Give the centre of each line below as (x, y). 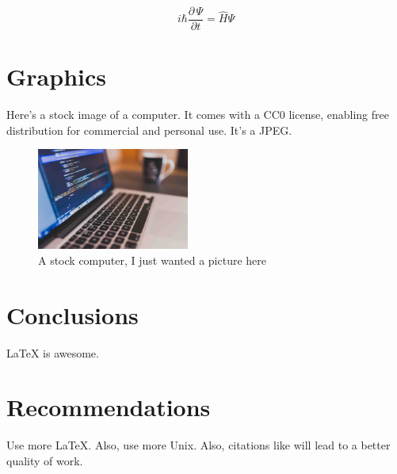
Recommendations (109, 407)
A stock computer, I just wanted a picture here (153, 260)
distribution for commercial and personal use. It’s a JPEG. (149, 130)
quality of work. (45, 460)
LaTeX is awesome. (53, 352)
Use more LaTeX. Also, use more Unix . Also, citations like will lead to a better (198, 445)
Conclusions (73, 314)
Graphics (56, 76)
